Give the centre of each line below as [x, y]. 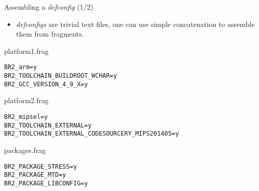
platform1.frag [26, 51]
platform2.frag [26, 100]
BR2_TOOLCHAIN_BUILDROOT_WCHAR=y [61, 76]
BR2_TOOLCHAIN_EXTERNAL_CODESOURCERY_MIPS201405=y [92, 134]
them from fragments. [50, 34]
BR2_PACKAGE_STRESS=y [41, 166]
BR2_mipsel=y [26, 117]
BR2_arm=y [21, 67]
